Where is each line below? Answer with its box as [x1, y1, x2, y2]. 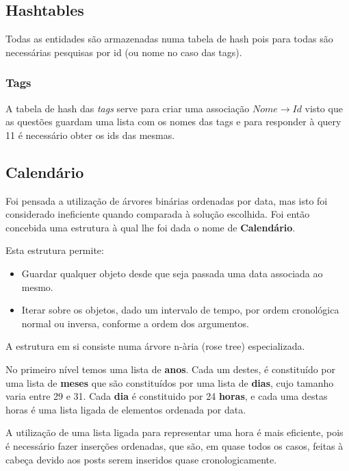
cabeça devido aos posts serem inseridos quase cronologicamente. [5, 452, 277, 466]
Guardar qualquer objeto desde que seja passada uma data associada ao [21, 266, 323, 280]
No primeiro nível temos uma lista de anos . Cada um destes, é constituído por [5, 361, 335, 376]
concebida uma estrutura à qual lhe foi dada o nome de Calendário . [5, 220, 296, 234]
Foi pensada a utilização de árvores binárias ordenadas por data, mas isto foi [5, 193, 328, 207]
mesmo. [21, 279, 53, 294]
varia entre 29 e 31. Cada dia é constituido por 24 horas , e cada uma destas [5, 389, 328, 403]
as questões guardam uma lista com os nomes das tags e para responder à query [5, 114, 341, 129]
